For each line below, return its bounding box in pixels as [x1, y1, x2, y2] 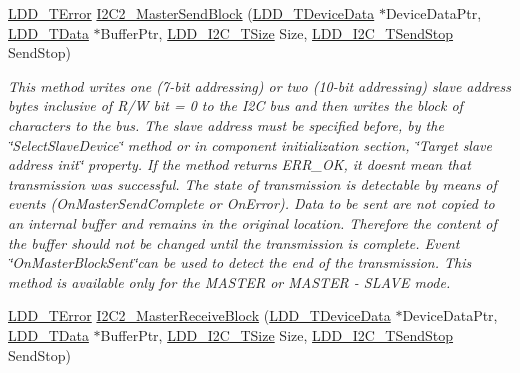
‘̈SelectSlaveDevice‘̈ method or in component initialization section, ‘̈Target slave [8, 134, 492, 155]
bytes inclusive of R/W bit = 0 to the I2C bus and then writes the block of [8, 95, 463, 116]
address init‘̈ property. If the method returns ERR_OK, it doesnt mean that [8, 154, 471, 175]
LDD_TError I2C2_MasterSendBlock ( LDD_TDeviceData [8, 3, 375, 23]
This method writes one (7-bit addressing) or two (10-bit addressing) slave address [8, 75, 511, 96]
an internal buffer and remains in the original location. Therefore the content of [8, 212, 497, 233]
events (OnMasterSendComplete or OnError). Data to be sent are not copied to [8, 193, 495, 214]
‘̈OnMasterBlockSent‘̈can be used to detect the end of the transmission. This [8, 252, 472, 273]
